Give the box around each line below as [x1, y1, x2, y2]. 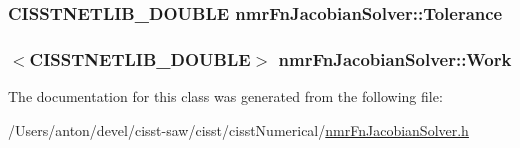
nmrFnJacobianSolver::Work [278, 46, 512, 71]
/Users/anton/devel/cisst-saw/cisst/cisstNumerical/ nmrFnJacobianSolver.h [8, 119, 469, 140]
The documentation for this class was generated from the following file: [8, 86, 443, 107]
